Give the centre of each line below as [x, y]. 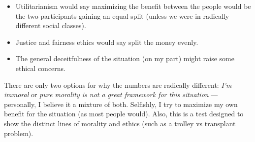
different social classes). [51, 25]
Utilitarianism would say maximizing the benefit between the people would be [133, 6]
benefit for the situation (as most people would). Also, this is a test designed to [124, 114]
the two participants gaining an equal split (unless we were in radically [122, 16]
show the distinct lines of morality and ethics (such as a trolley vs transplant [120, 123]
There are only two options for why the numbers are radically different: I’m [118, 85]
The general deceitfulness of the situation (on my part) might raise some [125, 58]
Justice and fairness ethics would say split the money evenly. [107, 42]
